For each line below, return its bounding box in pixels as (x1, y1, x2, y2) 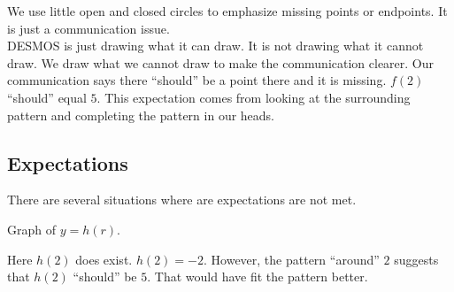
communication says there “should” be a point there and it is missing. (7, 71, 387, 89)
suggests (394, 250, 439, 268)
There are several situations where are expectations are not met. (7, 190, 357, 209)
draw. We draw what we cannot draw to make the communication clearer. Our (7, 53, 435, 72)
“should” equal (7, 88, 87, 106)
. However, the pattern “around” (204, 250, 380, 268)
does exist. (75, 250, 133, 268)
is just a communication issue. (7, 19, 170, 37)
